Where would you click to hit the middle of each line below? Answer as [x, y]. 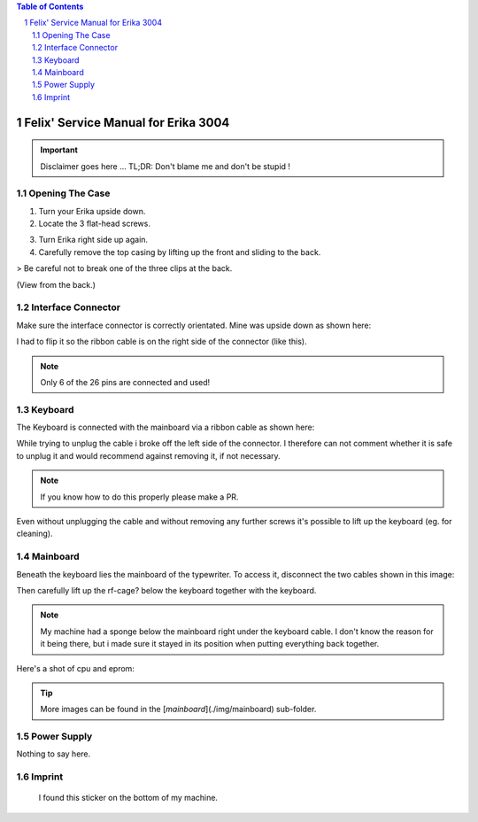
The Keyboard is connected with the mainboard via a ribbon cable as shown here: [166, 427]
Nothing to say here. [54, 754]
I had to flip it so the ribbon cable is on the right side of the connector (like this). [162, 342]
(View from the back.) [56, 284]
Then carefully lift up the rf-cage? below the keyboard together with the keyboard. [166, 590]
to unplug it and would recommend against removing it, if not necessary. [148, 455]
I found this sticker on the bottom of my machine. [128, 798]
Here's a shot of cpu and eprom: [75, 668]
